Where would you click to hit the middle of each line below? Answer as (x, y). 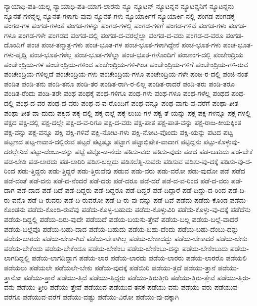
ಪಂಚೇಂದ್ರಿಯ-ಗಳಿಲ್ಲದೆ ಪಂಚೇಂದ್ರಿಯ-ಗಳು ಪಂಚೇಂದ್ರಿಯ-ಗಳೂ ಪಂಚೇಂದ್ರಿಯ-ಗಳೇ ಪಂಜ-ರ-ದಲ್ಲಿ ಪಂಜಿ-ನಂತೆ (126, 74)
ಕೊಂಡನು (15, 209)
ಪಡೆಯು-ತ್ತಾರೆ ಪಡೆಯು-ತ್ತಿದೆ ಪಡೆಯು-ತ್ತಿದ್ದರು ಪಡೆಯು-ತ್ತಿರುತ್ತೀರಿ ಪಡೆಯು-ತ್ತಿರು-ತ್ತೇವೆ (119, 277)
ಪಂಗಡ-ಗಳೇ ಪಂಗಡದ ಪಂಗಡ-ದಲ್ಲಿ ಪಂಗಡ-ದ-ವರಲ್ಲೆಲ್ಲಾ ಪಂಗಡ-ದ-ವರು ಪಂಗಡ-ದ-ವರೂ (121, 35)
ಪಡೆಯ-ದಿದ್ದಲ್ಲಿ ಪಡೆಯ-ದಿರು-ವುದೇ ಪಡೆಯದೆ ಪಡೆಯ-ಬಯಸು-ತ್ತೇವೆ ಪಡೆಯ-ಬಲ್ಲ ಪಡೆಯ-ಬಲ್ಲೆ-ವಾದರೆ (121, 219)
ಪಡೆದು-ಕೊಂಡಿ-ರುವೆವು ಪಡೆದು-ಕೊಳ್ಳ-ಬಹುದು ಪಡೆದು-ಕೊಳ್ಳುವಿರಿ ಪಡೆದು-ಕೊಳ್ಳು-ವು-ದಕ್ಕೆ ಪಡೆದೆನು (139, 209)
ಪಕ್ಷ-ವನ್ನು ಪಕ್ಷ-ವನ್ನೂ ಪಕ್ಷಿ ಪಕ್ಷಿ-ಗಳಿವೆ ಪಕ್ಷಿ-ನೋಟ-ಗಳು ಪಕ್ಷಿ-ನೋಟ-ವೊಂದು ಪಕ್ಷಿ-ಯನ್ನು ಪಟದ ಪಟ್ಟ (118, 132)
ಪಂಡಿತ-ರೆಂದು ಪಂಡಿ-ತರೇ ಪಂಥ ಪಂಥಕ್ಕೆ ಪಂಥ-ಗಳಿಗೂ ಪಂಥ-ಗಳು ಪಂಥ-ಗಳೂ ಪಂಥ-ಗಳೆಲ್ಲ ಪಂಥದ (117, 93)
